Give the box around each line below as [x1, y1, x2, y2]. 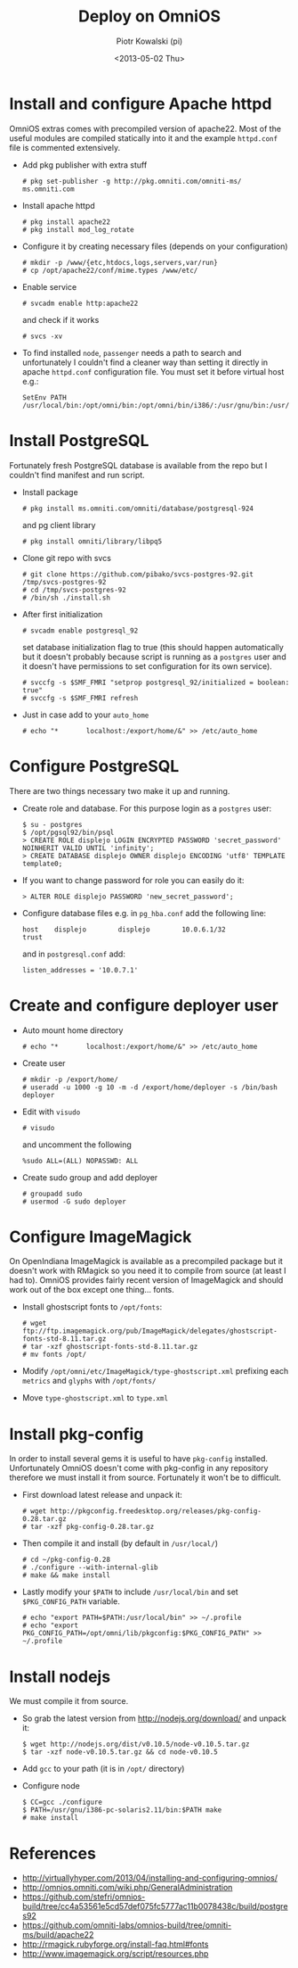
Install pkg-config [9, 1424, 144, 1444]
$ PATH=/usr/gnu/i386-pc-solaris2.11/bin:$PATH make [21, 1806, 222, 1815]
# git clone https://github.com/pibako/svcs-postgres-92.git [21, 569, 254, 579]
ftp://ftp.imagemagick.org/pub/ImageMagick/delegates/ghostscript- [21, 1327, 278, 1335]
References [9, 1843, 96, 1864]
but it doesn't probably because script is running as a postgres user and [21, 651, 286, 662]
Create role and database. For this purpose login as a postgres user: [21, 803, 272, 814]
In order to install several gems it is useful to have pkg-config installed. [9, 1453, 269, 1464]
